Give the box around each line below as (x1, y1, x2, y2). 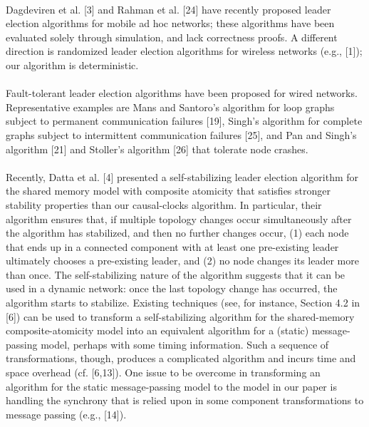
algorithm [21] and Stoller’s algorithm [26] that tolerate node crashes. (6, 141, 308, 156)
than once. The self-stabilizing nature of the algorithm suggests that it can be (6, 267, 345, 282)
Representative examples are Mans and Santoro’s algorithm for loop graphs (6, 99, 335, 114)
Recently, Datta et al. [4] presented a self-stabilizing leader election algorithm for (6, 169, 359, 184)
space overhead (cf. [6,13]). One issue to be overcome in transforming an (6, 365, 321, 380)
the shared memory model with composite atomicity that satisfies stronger (6, 183, 331, 198)
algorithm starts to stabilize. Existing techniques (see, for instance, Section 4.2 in (6, 295, 360, 310)
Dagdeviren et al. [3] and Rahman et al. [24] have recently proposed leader (6, 1, 331, 16)
